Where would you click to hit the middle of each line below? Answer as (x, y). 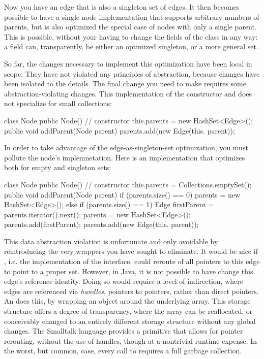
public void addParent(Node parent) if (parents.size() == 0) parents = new (122, 194)
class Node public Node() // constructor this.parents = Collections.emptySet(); (128, 184)
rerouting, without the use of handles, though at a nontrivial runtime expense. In (131, 340)
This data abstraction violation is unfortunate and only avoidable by (111, 241)
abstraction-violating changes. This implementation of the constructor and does (128, 93)
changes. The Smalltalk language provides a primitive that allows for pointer (124, 331)
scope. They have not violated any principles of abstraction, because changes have (132, 73)
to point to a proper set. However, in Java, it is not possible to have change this (129, 271)
